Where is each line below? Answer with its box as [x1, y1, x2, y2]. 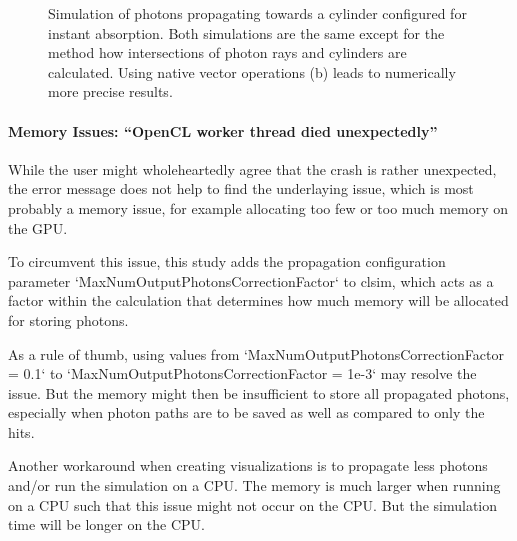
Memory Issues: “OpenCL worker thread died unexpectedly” [8, 120, 438, 141]
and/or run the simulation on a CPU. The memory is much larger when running [8, 475, 501, 496]
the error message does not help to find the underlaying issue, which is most [8, 178, 474, 199]
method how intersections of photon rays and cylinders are [48, 42, 407, 63]
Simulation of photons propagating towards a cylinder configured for [48, 3, 467, 23]
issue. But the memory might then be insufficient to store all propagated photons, [8, 382, 510, 403]
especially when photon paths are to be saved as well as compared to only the [8, 402, 485, 423]
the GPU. [8, 217, 68, 238]
